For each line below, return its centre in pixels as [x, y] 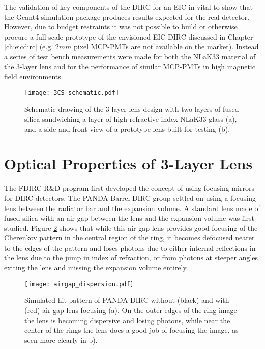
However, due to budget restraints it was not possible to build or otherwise [121, 27]
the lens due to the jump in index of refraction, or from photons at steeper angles [131, 257]
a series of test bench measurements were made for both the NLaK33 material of [130, 56]
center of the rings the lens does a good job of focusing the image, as [131, 330]
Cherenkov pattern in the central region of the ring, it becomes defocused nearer [129, 238]
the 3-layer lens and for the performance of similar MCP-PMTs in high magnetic [130, 66]
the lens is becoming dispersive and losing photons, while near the [127, 320]
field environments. [34, 76]
